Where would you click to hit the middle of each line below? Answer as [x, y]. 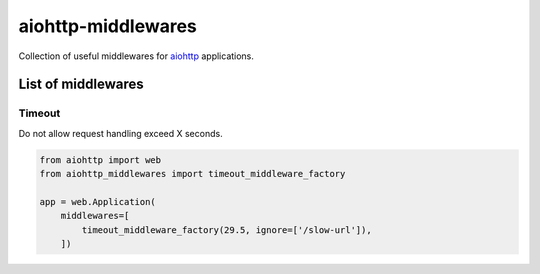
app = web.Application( [98, 201]
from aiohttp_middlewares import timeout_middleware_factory [192, 174]
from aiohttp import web [100, 159]
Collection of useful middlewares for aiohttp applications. [136, 56]
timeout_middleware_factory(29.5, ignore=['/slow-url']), [226, 229]
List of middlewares [81, 84]
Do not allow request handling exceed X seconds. [121, 133]
